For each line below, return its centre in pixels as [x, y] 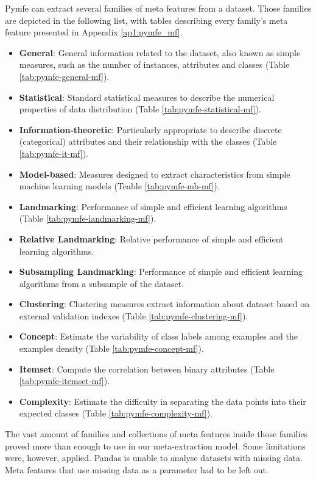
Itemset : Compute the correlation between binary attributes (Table [147, 369]
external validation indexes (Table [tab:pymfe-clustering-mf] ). [134, 315]
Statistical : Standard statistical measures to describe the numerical [147, 97]
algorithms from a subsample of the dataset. [102, 283]
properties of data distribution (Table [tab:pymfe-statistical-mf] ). [140, 109]
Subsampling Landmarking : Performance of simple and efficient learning [161, 271]
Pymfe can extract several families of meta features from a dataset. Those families [158, 8]
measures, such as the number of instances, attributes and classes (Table [154, 64]
